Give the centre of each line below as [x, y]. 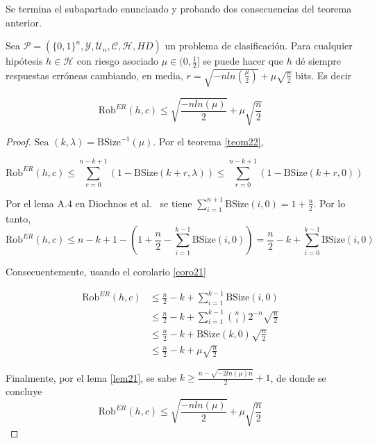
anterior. [24, 22]
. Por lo [329, 203]
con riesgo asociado [118, 61]
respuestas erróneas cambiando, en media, [94, 75]
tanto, [18, 218]
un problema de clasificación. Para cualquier [259, 46]
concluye [24, 391]
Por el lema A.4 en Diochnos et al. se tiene [99, 203]
